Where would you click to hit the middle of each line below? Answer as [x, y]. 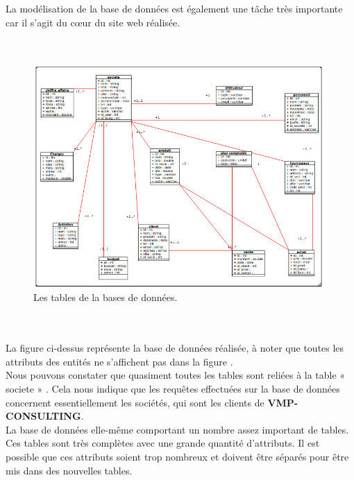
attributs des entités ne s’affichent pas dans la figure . [119, 361]
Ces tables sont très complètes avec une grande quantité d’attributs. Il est [163, 443]
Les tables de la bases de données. [106, 297]
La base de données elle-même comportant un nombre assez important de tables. [177, 429]
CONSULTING [43, 416]
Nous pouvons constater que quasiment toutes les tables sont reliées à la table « [176, 375]
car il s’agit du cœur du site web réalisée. [93, 22]
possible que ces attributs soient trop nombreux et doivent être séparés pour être [177, 457]
